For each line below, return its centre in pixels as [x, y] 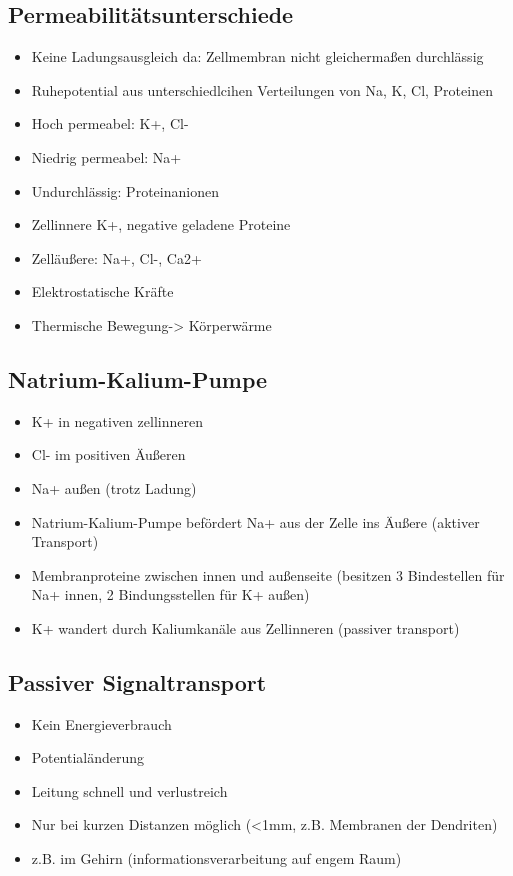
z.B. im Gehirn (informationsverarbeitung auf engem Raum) [216, 858]
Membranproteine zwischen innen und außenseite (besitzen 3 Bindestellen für [268, 574]
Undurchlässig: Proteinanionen [125, 190]
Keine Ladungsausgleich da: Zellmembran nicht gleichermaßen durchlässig [257, 56]
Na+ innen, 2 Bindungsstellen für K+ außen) [170, 594]
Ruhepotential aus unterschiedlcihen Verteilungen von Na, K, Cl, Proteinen [262, 89]
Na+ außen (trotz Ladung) [114, 487]
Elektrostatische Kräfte [102, 291]
